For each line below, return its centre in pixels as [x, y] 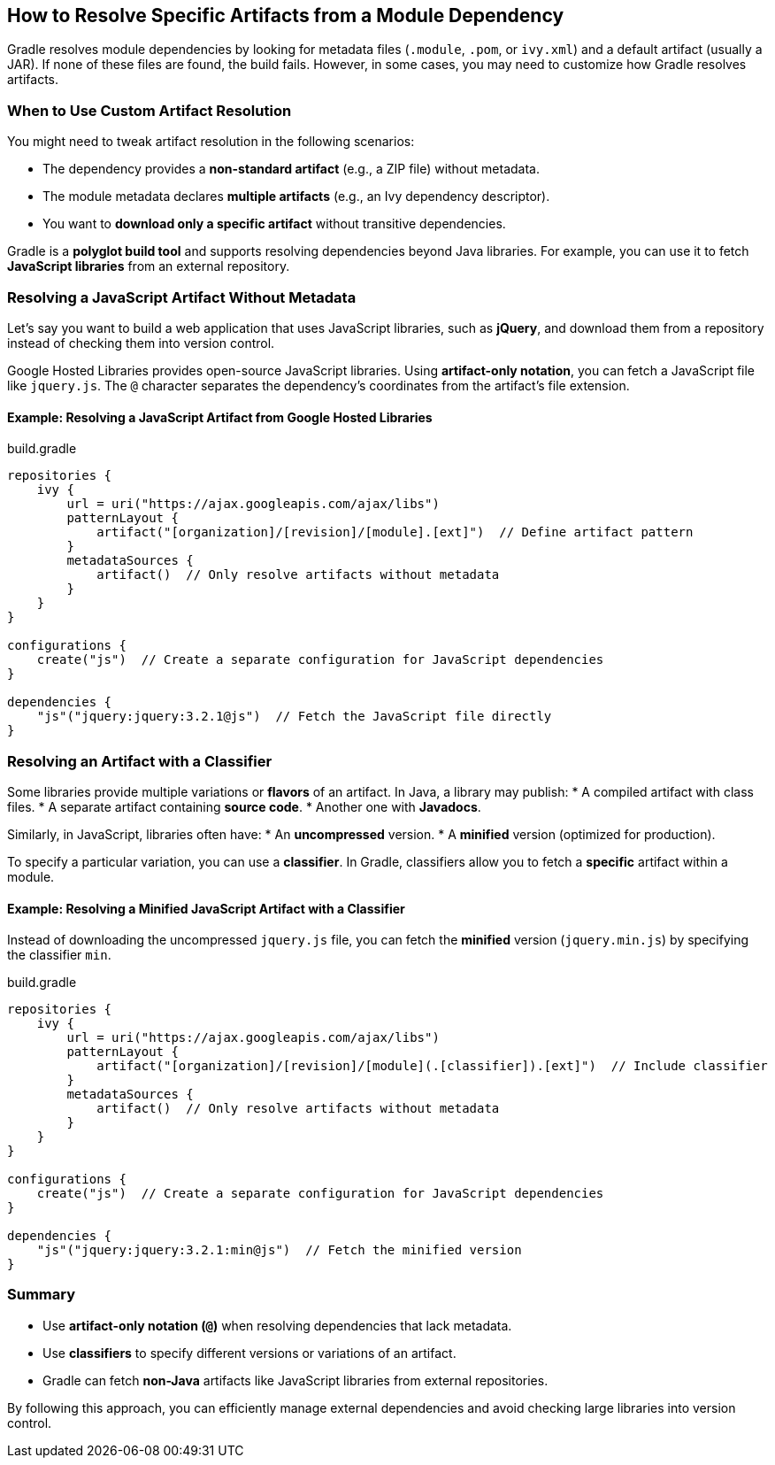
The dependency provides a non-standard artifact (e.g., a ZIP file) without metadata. [291, 169]
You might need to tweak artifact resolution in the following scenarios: [211, 142]
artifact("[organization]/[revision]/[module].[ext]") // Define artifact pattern [395, 532]
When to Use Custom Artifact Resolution [150, 110]
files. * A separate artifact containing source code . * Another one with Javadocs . [244, 806]
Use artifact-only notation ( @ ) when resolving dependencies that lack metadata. [277, 1325]
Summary [42, 1295]
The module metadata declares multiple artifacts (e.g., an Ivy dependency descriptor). [296, 197]
